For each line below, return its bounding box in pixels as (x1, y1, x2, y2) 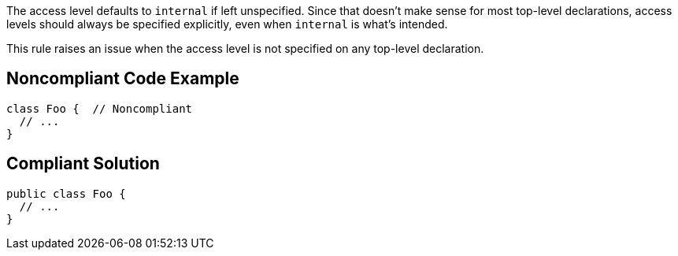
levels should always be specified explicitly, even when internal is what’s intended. (6, 17, 448, 31)
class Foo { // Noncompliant (6, 102, 193, 115)
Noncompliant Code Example (6, 69, 239, 89)
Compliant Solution (6, 154, 160, 174)
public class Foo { (6, 187, 126, 200)
